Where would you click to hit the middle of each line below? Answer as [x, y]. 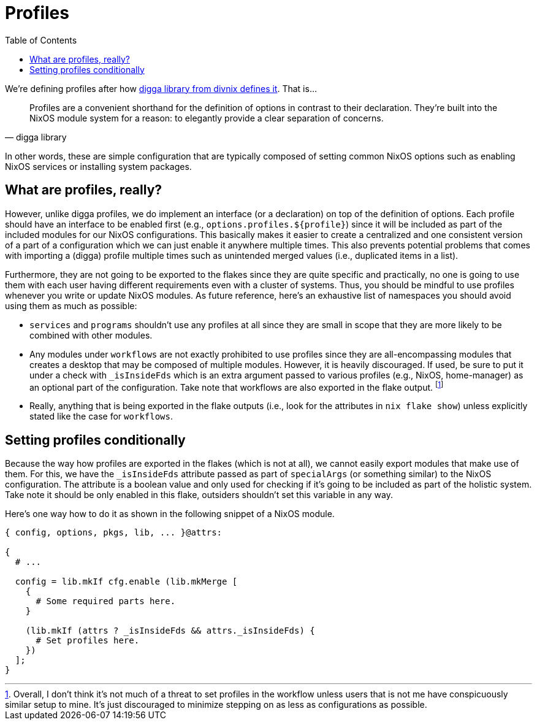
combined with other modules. [91, 335]
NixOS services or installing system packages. [98, 166]
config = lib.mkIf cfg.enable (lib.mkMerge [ [126, 582]
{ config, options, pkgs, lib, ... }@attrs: [114, 533]
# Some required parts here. [106, 601]
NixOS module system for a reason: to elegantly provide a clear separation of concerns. [207, 118]
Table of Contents [41, 40]
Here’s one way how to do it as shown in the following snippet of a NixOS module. [170, 514]
